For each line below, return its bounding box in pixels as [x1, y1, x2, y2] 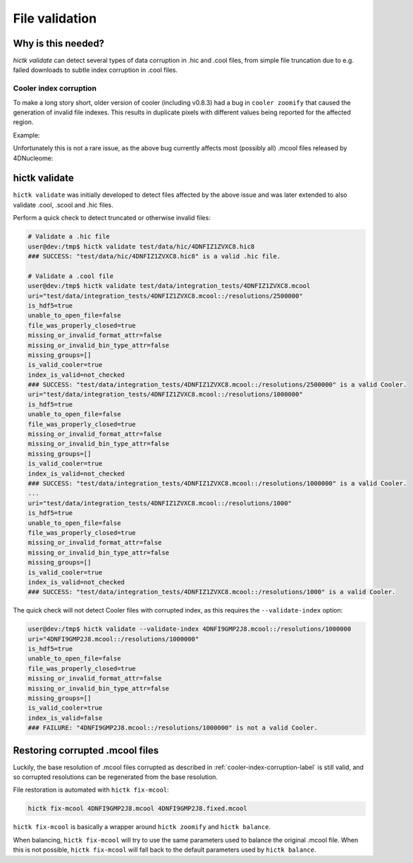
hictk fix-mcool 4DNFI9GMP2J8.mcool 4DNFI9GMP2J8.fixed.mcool [27, 804, 247, 813]
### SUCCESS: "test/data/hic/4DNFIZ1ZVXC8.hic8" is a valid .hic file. [27, 253, 281, 260]
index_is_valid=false [27, 713, 103, 722]
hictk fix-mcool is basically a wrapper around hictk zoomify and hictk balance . [13, 823, 271, 831]
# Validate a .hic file [27, 233, 111, 241]
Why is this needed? [13, 37, 105, 49]
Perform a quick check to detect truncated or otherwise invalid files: [13, 214, 211, 222]
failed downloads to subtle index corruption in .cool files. [13, 66, 178, 74]
